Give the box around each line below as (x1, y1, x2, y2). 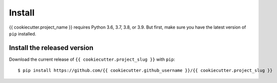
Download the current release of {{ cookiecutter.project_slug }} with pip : (9, 56, 175, 62)
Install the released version (9, 44, 94, 52)
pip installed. (9, 31, 37, 36)
